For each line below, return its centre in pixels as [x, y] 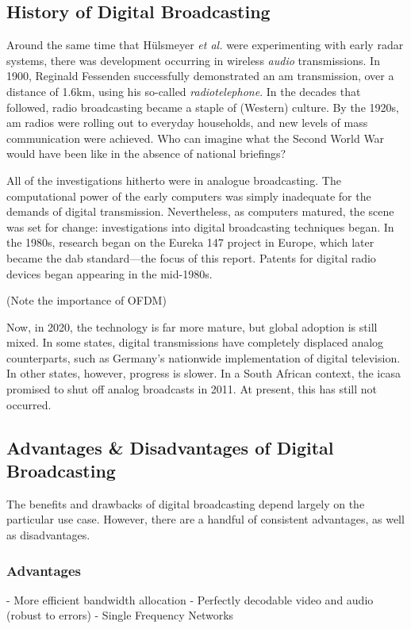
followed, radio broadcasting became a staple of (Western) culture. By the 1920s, [203, 107]
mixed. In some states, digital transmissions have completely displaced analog [195, 342]
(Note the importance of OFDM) [86, 300]
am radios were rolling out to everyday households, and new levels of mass [187, 123]
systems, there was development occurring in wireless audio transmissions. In [193, 60]
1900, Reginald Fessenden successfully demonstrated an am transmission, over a [200, 76]
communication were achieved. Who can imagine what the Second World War [196, 138]
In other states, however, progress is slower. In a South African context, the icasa [204, 373]
